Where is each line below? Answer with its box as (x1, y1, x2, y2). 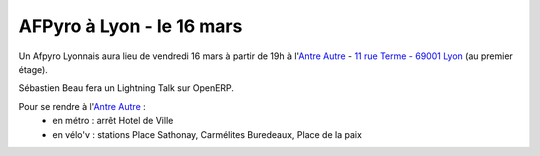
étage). (18, 63, 49, 75)
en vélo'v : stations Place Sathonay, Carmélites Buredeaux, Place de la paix (52, 128, 362, 140)
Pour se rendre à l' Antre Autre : (18, 100, 147, 112)
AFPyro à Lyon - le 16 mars (18, 15, 243, 37)
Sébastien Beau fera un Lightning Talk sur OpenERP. (18, 82, 235, 94)
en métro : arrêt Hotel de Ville (52, 115, 174, 127)
